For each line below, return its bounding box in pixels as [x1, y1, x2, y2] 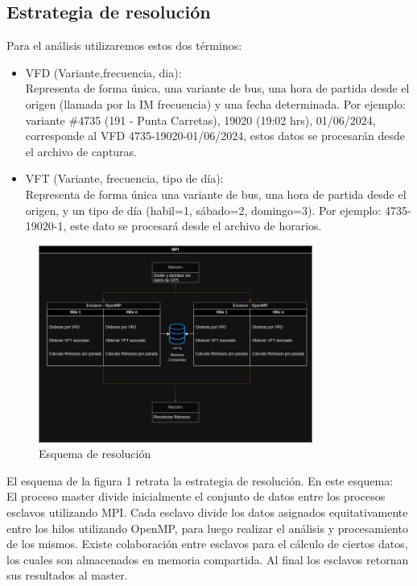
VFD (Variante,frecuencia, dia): [25, 64, 182, 80]
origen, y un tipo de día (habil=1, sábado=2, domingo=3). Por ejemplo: [25, 201, 382, 218]
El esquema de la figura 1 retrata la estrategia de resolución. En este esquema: [6, 472, 394, 489]
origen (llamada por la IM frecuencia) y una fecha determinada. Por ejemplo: [25, 95, 406, 112]
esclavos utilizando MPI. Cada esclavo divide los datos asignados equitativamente [6, 504, 408, 521]
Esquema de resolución [39, 445, 151, 462]
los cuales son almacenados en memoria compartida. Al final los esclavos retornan [6, 551, 409, 567]
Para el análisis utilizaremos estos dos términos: [6, 37, 242, 54]
